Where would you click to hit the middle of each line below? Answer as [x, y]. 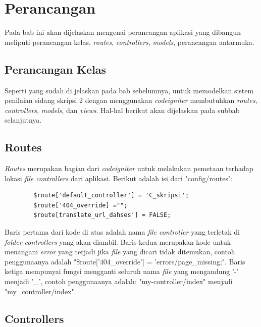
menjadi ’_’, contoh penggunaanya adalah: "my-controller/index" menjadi [119, 281]
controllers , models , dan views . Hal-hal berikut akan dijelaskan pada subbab [122, 110]
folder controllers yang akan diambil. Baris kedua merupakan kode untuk [118, 241]
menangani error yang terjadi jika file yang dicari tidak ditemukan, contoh [120, 252]
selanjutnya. [23, 120]
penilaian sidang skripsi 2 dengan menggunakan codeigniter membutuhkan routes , [131, 100]
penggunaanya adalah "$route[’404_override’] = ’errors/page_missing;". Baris [125, 261]
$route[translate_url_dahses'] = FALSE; [102, 215]
